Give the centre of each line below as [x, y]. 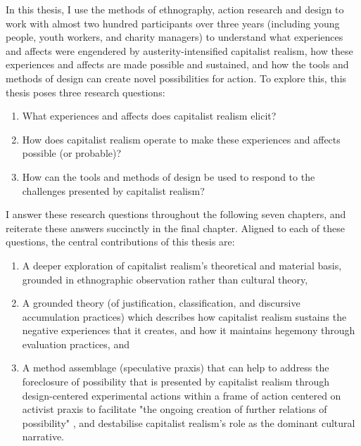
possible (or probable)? [72, 153]
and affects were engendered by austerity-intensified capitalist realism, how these [179, 50]
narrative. [43, 437]
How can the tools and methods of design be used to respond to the [169, 176]
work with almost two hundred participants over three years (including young [173, 23]
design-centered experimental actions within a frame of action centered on [182, 395]
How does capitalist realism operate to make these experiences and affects [181, 139]
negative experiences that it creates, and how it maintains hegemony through [189, 330]
